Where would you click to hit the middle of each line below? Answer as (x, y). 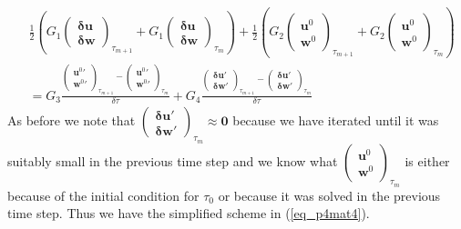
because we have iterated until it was (336, 120)
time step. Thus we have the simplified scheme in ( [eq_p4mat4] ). (189, 213)
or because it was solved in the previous (329, 195)
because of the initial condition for (103, 195)
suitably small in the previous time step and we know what (173, 160)
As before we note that (72, 120)
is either (427, 160)
